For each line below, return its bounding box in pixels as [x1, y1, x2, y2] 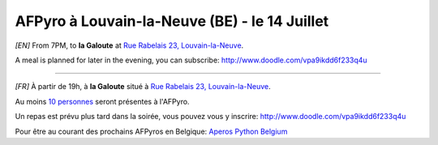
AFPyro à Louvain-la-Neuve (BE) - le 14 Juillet [15, 12, 329, 30]
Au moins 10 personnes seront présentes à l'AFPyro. [15, 96, 190, 106]
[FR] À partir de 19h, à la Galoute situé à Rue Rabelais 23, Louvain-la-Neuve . [15, 82, 271, 92]
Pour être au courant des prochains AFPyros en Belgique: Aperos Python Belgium [15, 126, 288, 136]
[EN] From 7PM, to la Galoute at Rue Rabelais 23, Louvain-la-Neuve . [15, 41, 244, 50]
